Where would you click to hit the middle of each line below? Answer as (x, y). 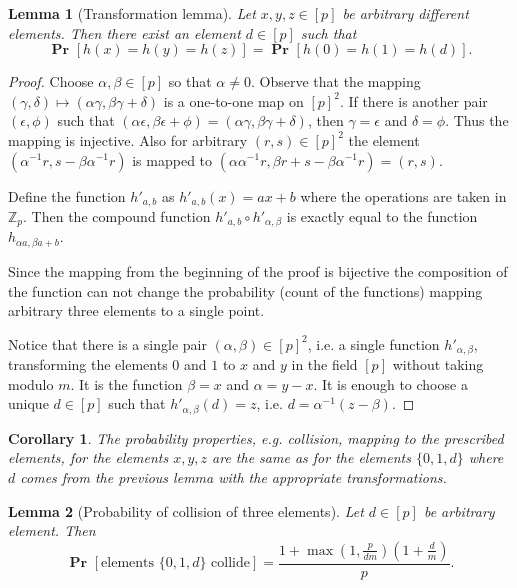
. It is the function (126, 383)
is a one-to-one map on (233, 100)
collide (230, 563)
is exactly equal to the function (382, 216)
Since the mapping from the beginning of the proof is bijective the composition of (258, 270)
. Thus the (477, 120)
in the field (324, 364)
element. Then (52, 530)
